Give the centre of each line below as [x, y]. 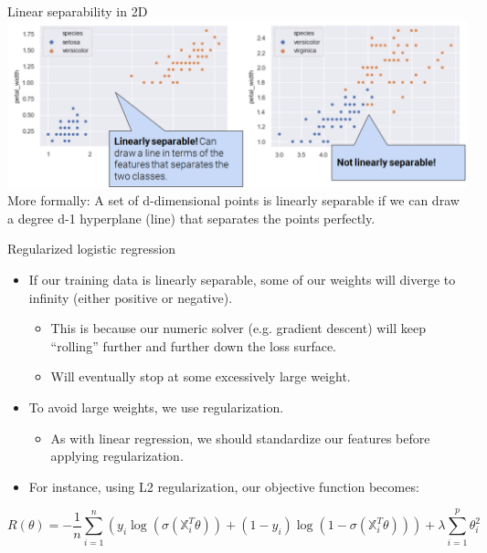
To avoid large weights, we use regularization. [156, 407]
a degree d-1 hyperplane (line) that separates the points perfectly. [191, 218]
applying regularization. [117, 456]
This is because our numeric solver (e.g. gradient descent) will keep [238, 328]
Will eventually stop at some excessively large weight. [201, 376]
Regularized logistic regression [92, 249]
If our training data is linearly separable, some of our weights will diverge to [242, 280]
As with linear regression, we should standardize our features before [240, 438]
